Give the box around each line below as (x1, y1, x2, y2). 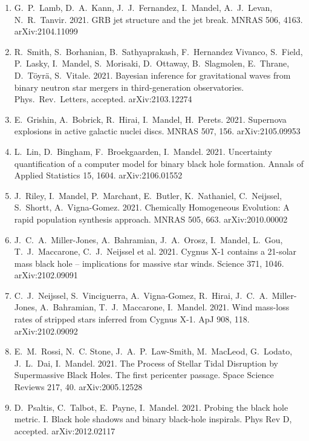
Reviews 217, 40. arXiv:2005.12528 (14, 381, 143, 393)
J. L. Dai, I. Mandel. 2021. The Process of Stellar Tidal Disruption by (14, 356, 278, 369)
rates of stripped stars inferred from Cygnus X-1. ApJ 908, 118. (14, 313, 250, 325)
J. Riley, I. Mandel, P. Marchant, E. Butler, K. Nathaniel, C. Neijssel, (14, 189, 282, 201)
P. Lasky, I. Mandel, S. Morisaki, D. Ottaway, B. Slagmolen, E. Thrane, (14, 57, 290, 70)
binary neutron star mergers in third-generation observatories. (14, 80, 244, 93)
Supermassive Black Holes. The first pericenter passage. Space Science (14, 368, 274, 381)
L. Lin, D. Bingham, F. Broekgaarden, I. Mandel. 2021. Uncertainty (14, 145, 272, 157)
